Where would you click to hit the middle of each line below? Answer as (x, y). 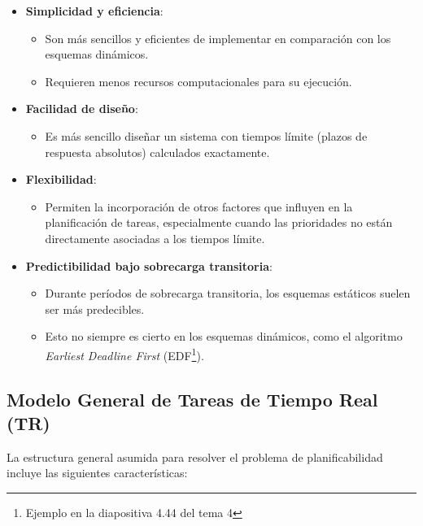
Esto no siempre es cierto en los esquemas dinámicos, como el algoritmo (224, 336)
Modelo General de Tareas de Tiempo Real (192, 399)
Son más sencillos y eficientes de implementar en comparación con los (218, 38)
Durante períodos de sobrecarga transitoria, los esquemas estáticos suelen (228, 293)
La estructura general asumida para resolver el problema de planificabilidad (195, 456)
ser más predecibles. (95, 309)
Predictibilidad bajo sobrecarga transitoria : (149, 265)
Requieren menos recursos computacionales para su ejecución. (198, 81)
